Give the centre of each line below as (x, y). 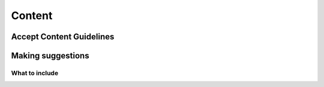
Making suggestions (50, 56)
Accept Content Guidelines (63, 37)
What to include (35, 73)
